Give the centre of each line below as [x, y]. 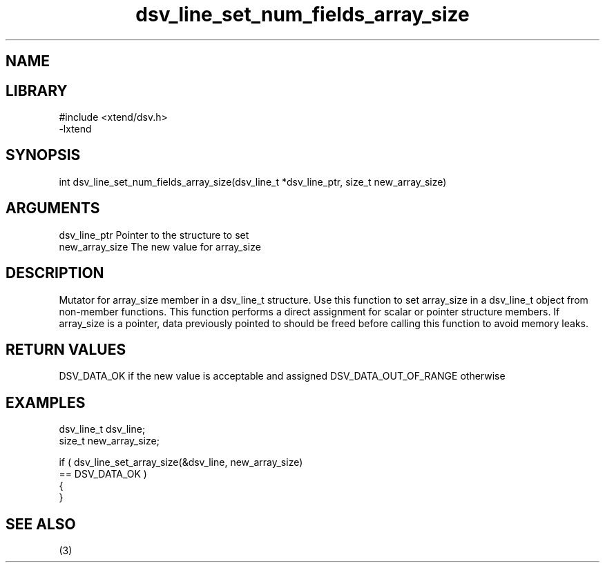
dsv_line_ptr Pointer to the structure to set [154, 235]
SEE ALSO [41, 524]
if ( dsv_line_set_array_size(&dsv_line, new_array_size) [181, 462]
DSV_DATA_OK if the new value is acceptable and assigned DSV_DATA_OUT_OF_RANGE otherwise [282, 376]
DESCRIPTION [55, 273]
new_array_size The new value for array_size [160, 246]
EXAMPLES [46, 402]
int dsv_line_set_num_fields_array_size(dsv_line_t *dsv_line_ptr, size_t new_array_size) [253, 182]
